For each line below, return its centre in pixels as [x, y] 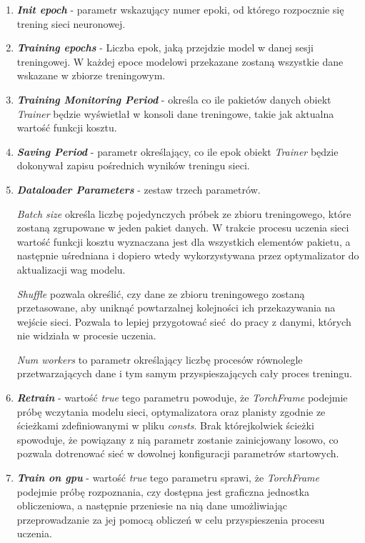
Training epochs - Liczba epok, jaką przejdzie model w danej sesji [165, 48]
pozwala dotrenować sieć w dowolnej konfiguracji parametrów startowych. [178, 453]
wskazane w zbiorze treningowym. [91, 75]
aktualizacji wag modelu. [71, 269]
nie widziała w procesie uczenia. [86, 335]
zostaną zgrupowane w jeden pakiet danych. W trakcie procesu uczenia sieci [183, 228]
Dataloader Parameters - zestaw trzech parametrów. [139, 189]
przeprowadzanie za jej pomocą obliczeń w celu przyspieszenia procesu [171, 519]
